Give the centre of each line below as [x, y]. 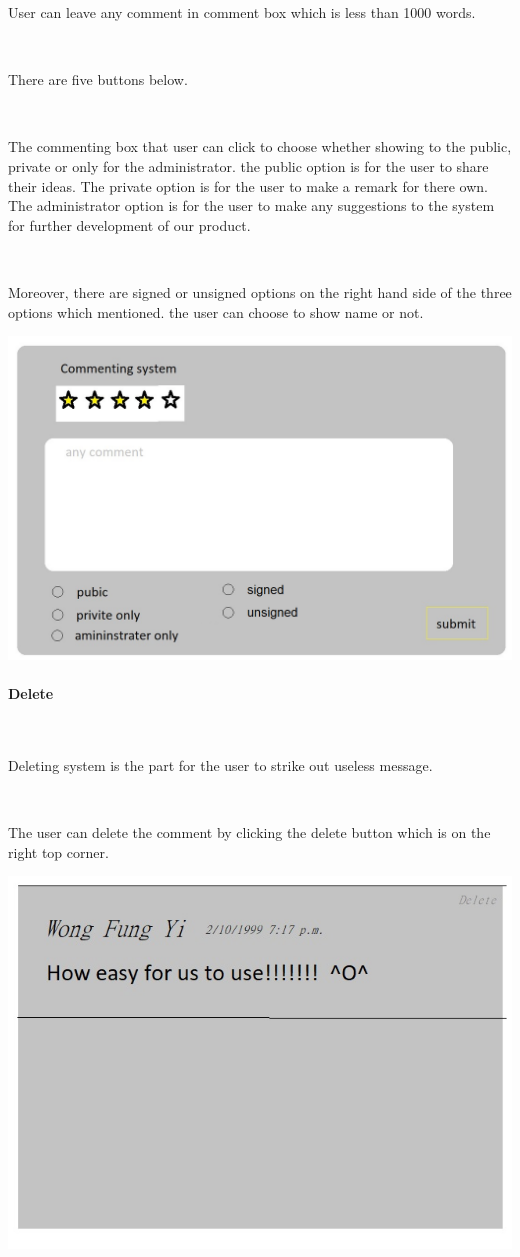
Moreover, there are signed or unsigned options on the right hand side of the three [260, 291]
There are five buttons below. [98, 79]
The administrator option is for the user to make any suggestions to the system [251, 205]
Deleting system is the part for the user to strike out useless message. [220, 764]
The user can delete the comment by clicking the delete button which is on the [249, 832]
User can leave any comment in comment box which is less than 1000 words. [242, 12]
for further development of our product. [129, 224]
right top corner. [58, 851]
